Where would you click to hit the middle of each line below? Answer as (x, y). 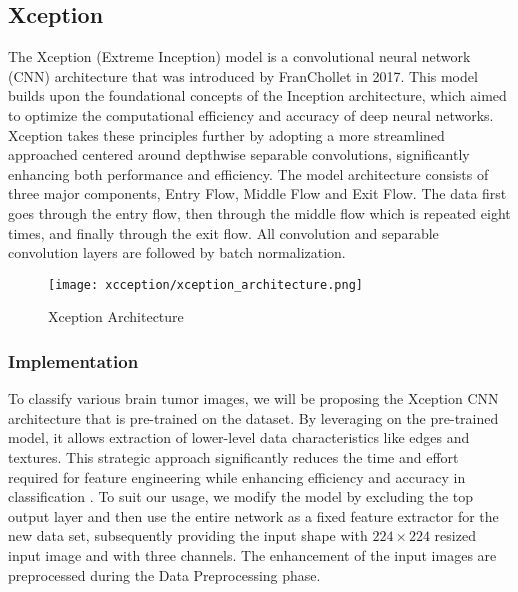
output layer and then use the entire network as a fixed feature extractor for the (253, 515)
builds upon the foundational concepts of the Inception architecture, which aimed (257, 95)
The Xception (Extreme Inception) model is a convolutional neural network (239, 56)
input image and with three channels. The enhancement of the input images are (252, 554)
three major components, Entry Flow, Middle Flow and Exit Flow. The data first (257, 193)
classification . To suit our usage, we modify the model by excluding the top (241, 496)
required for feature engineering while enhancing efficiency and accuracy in (237, 476)
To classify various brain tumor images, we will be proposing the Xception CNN (253, 398)
